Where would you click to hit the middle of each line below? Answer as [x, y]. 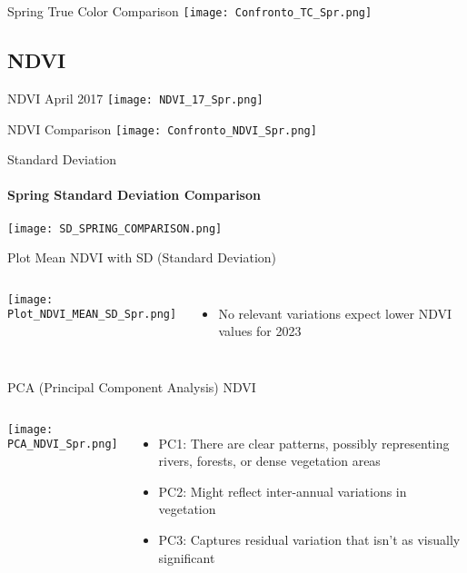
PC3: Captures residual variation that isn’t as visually [309, 539]
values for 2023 [260, 331]
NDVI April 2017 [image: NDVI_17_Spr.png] [135, 98]
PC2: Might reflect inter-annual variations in [283, 491]
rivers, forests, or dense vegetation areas [269, 461]
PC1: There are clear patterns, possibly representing [304, 443]
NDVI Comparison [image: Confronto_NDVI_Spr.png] [162, 128]
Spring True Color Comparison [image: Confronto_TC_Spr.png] [190, 11]
